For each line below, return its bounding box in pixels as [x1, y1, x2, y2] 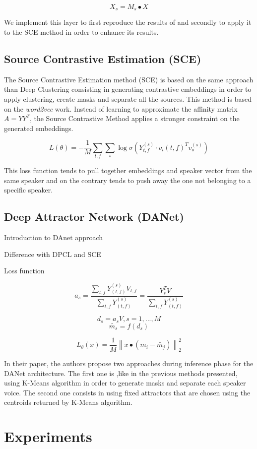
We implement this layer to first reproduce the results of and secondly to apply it [4, 17, 252, 27]
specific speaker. [4, 185, 53, 195]
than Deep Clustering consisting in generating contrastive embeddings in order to [4, 84, 252, 94]
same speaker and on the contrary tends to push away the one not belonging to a [4, 175, 251, 185]
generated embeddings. [4, 123, 73, 133]
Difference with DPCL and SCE [4, 249, 101, 259]
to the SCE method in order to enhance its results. [4, 27, 159, 37]
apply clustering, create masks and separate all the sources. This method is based [4, 94, 252, 104]
